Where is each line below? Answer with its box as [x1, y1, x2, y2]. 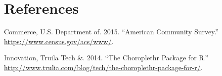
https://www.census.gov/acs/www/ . [4, 36, 114, 46]
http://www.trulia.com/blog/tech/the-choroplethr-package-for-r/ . [4, 62, 203, 72]
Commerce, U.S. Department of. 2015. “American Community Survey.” [4, 26, 219, 37]
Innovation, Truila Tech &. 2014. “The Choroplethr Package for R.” [4, 52, 209, 63]
